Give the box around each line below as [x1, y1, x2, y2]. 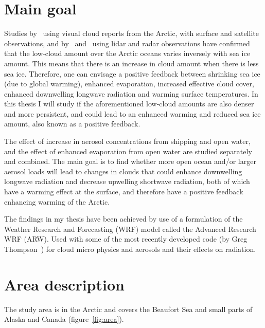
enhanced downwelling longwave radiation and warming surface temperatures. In [4, 88, 258, 99]
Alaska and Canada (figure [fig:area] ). [4, 314, 124, 324]
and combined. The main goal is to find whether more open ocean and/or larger [4, 156, 256, 167]
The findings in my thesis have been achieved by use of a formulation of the [4, 213, 243, 224]
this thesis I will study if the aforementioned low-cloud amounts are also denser [4, 98, 254, 109]
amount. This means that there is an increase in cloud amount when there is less [4, 58, 259, 68]
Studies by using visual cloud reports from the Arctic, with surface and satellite [4, 28, 259, 39]
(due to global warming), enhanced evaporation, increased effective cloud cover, [4, 78, 254, 89]
